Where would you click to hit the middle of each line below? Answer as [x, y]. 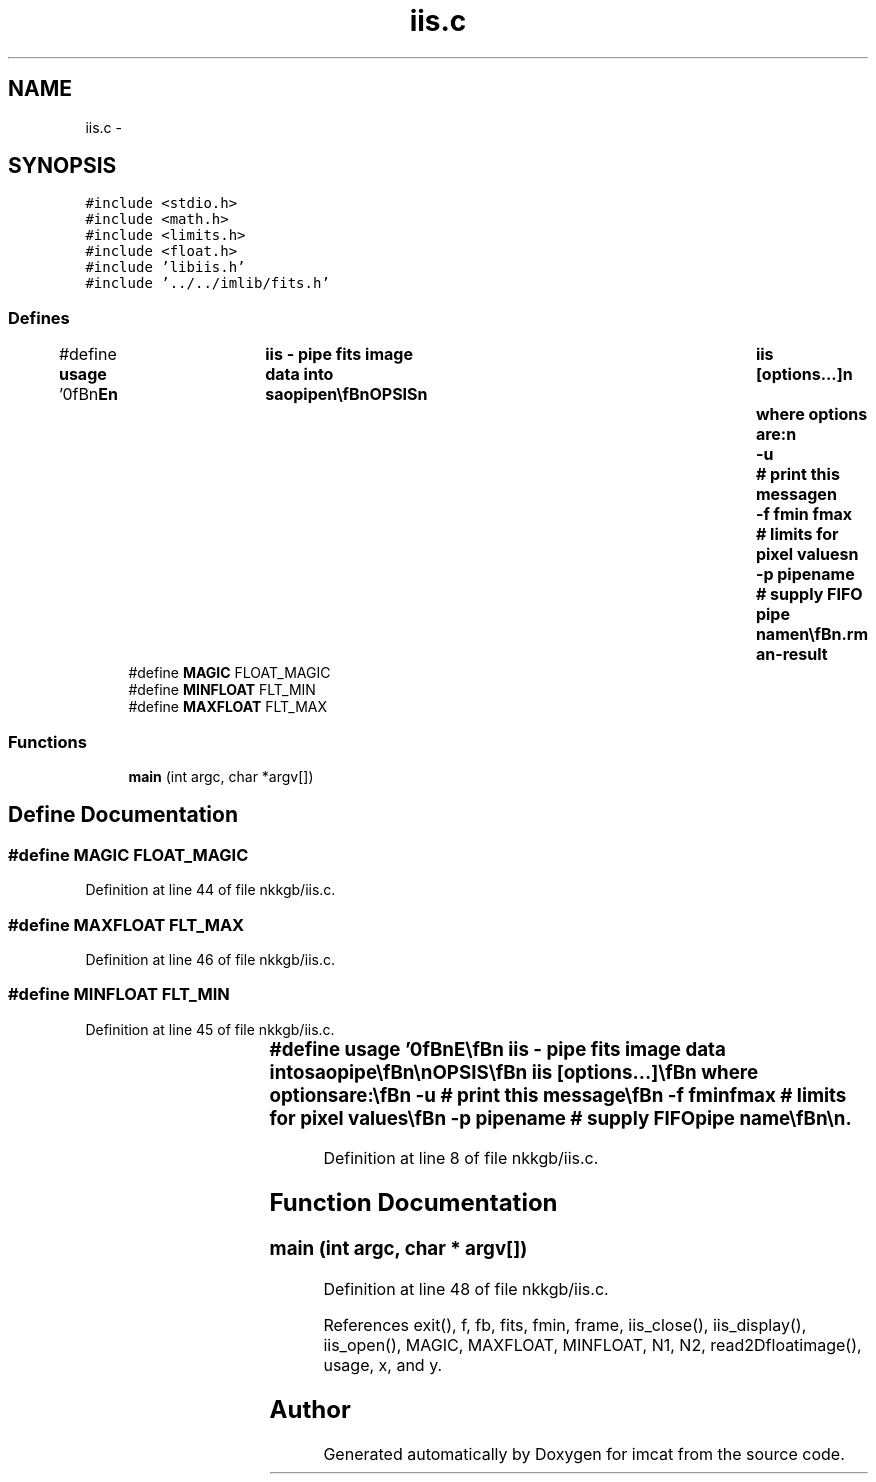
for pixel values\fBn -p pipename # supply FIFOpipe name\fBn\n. [560, 1118]
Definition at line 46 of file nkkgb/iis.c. [210, 959]
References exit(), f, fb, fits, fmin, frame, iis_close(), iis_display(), [565, 1324]
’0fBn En [88, 394]
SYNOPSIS [62, 166]
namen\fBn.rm [811, 634]
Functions [47, 741]
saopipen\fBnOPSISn [346, 394]
